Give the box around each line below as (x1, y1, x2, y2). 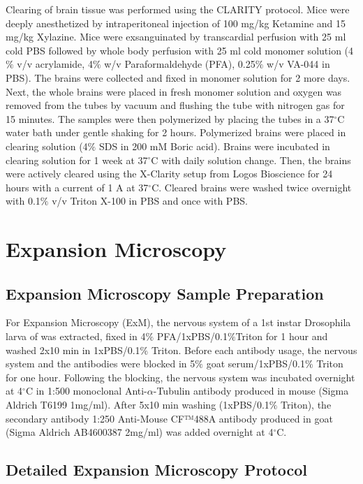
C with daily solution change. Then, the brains (151, 152, 351, 167)
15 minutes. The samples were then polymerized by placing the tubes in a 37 (6, 111, 334, 126)
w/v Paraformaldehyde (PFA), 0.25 (104, 57, 255, 71)
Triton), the (281, 397, 332, 412)
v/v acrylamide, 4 (17, 57, 93, 71)
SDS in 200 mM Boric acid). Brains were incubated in (98, 138, 330, 153)
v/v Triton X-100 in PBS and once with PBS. (52, 193, 248, 208)
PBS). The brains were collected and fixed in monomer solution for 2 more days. (6, 70, 350, 85)
